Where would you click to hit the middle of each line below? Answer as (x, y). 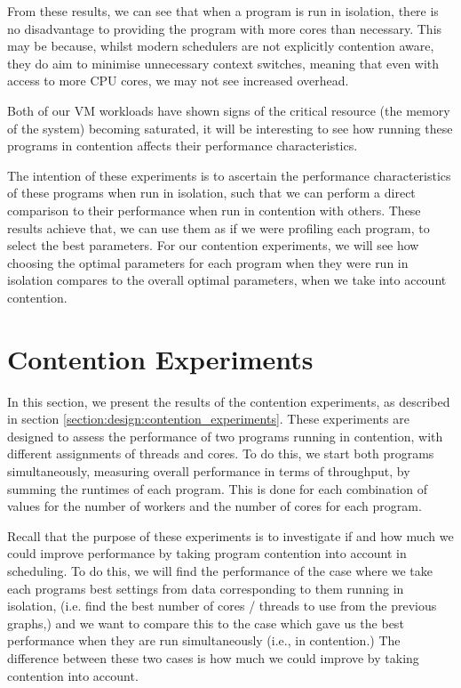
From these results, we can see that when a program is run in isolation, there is (223, 11)
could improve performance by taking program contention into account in (207, 553)
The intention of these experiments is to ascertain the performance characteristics (229, 175)
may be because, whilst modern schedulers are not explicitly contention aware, (221, 46)
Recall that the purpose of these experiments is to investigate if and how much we (230, 535)
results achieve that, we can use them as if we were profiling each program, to (219, 227)
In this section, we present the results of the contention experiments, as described (229, 401)
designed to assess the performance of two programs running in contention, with (225, 436)
